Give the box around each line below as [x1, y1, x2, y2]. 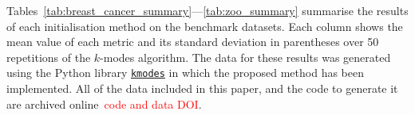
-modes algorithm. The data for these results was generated [100, 48, 391, 65]
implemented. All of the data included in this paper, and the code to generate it [6, 80, 398, 97]
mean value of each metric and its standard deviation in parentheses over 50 [6, 33, 379, 50]
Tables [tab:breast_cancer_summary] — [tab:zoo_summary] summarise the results [6, 2, 409, 18]
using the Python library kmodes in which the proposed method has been [6, 64, 364, 81]
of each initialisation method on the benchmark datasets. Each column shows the [6, 17, 403, 34]
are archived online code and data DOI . [6, 95, 202, 112]
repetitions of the [6, 48, 91, 65]
